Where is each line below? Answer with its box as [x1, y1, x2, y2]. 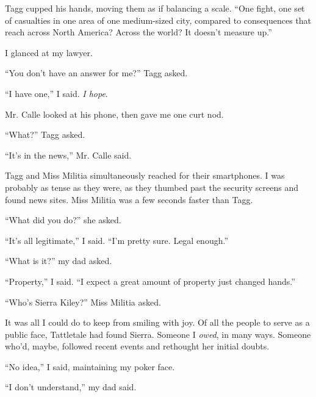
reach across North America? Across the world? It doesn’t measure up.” [5, 26, 272, 38]
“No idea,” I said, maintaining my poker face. [5, 360, 175, 373]
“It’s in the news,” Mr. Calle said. [5, 148, 132, 161]
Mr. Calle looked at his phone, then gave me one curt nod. [5, 107, 224, 120]
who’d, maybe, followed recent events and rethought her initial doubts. [5, 340, 270, 352]
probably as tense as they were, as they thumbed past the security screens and [5, 181, 298, 193]
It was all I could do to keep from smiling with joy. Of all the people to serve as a [5, 316, 310, 329]
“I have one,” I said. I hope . [5, 87, 108, 99]
